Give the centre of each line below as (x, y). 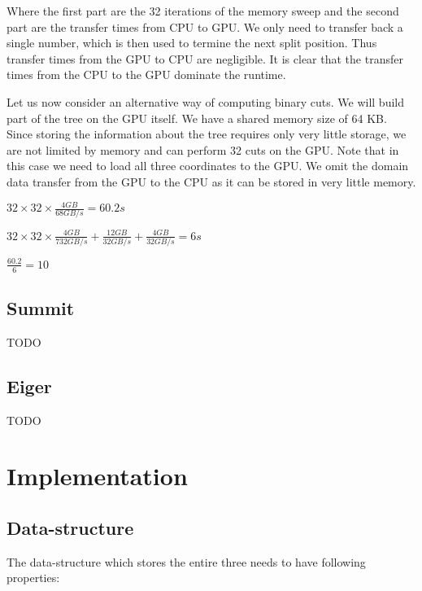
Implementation (97, 476)
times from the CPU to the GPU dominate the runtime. (146, 74)
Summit (41, 307)
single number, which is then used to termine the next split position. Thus (192, 43)
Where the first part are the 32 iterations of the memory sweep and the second (203, 11)
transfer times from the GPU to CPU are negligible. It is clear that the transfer (205, 58)
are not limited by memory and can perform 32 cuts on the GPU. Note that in (203, 149)
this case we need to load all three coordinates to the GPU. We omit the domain (208, 166)
